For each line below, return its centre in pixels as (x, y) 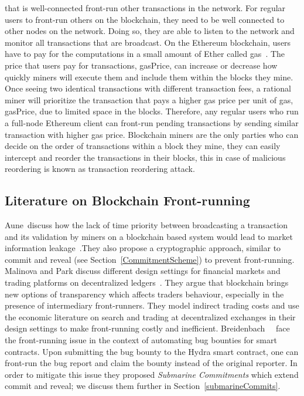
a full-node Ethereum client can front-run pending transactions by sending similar (152, 122)
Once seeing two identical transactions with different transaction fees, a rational (148, 88)
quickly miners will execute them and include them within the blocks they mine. (149, 77)
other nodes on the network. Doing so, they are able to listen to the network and (150, 31)
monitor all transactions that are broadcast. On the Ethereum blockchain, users (148, 42)
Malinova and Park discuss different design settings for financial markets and (143, 271)
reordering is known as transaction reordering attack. (100, 169)
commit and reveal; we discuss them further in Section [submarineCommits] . (143, 386)
